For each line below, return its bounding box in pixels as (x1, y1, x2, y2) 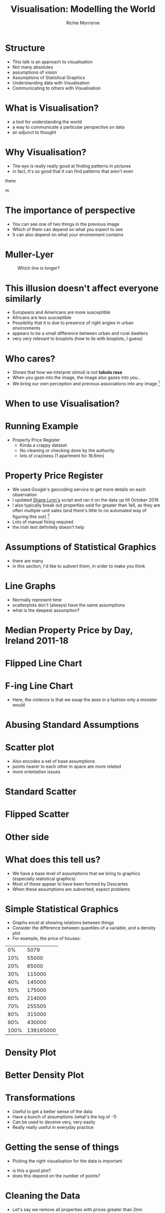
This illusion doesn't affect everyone (5, 282, 159, 294)
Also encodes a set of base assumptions (12, 758, 95, 764)
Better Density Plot (5, 1070, 84, 1080)
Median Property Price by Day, (5, 624, 133, 636)
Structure (5, 42, 45, 53)
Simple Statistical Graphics (5, 903, 119, 915)
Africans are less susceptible (12, 315, 72, 321)
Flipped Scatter (5, 809, 70, 820)
